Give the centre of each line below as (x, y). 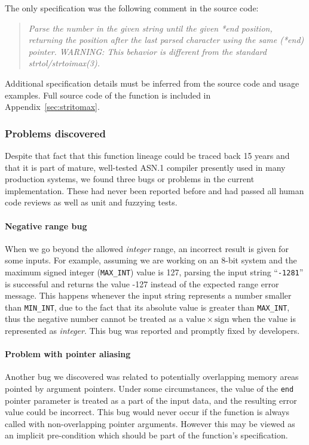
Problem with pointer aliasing (68, 354)
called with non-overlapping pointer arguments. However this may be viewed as (150, 423)
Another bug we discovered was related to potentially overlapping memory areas (152, 377)
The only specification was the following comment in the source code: (132, 8)
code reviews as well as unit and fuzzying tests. (91, 202)
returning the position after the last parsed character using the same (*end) (166, 40)
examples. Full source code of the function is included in (108, 95)
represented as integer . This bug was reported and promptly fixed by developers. (152, 331)
